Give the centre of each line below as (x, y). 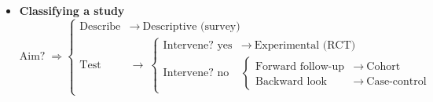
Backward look (291, 82)
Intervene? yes (198, 46)
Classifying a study (72, 10)
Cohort (383, 67)
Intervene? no (196, 73)
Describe (100, 26)
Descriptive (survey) (191, 26)
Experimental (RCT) (305, 46)
